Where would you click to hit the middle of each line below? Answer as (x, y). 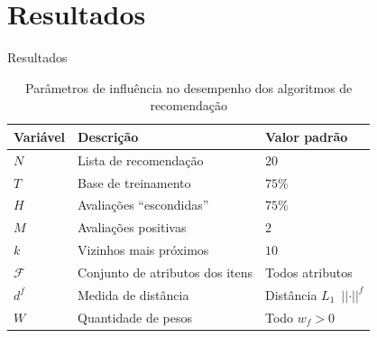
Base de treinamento (134, 182)
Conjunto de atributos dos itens (165, 272)
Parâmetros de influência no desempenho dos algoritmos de (189, 87)
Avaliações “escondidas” (143, 205)
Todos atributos (309, 272)
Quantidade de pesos (135, 317)
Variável (40, 136)
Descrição (108, 136)
